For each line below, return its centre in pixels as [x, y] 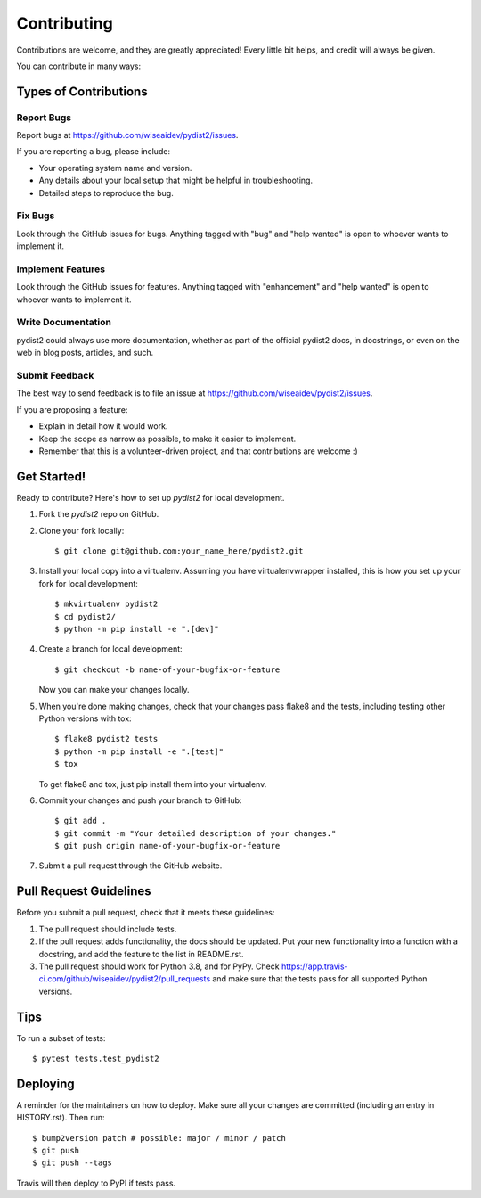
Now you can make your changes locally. [114, 690]
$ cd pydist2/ [85, 616]
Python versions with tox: [86, 718]
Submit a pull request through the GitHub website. [130, 866]
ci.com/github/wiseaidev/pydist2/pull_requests [125, 979]
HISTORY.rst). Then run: [61, 1118]
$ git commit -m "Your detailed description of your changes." [196, 833]
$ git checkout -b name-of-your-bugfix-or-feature [167, 669]
